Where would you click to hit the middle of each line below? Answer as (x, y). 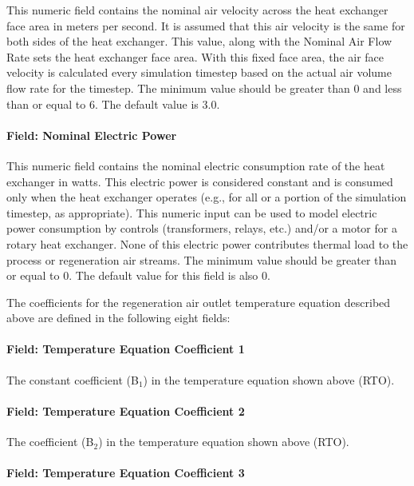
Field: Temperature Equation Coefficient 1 (126, 349)
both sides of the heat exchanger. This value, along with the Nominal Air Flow (199, 41)
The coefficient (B (50, 442)
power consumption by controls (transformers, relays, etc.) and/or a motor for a (202, 228)
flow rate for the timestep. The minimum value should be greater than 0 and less (204, 88)
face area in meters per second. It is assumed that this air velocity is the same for (206, 25)
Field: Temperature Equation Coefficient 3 (126, 473)
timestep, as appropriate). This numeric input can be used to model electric (192, 212)
